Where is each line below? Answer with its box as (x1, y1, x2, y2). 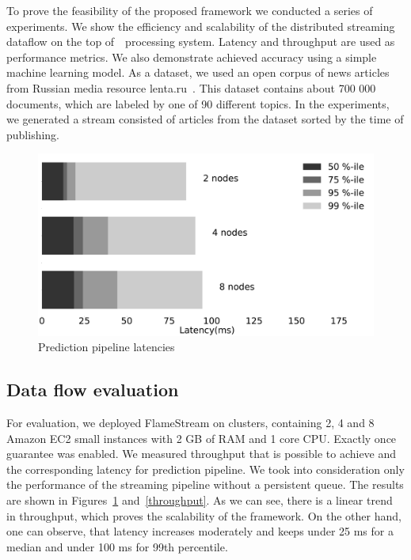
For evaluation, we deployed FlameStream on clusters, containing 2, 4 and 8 (6, 414, 375, 430)
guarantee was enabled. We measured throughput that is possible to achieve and (6, 445, 397, 462)
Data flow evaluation (6, 377, 179, 402)
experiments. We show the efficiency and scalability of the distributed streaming (6, 17, 395, 34)
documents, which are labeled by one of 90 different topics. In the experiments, (6, 95, 390, 112)
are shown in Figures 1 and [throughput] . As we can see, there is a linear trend (6, 491, 393, 508)
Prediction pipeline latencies (38, 339, 175, 355)
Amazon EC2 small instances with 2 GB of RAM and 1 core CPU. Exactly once (6, 429, 397, 446)
